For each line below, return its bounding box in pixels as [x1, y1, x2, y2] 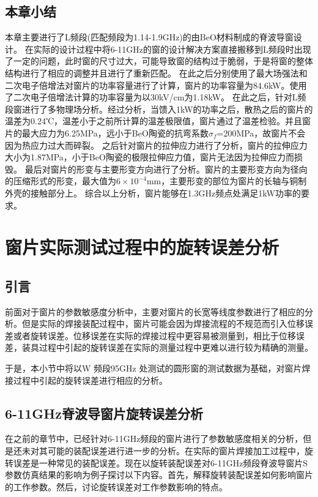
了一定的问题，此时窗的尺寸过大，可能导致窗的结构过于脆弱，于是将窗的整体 [5, 54, 313, 67]
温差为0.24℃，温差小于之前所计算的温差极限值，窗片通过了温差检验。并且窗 [5, 114, 311, 127]
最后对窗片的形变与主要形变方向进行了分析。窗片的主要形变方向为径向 [24, 162, 308, 175]
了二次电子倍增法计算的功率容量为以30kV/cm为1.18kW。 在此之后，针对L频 [5, 91, 306, 103]
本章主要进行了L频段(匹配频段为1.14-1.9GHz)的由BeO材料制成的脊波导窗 [5, 31, 294, 43]
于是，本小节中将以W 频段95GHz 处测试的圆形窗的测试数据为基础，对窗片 [5, 362, 302, 375]
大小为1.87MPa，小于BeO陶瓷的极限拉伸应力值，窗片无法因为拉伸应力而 [5, 151, 294, 163]
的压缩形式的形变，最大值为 [5, 174, 116, 187]
